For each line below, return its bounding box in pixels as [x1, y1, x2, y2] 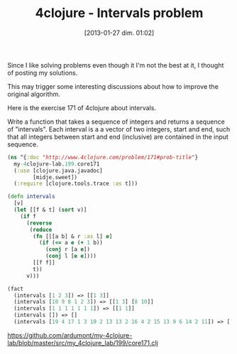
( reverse [26, 219, 53, 227]
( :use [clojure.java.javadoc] [13, 167, 103, 174]
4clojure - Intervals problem [35, 5, 204, 21]
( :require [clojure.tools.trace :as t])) [13, 180, 138, 188]
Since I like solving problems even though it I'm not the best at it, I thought [7, 60, 224, 69]
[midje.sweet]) [33, 173, 78, 181]
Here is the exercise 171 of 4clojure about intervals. [7, 103, 156, 112]
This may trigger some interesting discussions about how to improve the [7, 82, 219, 90]
